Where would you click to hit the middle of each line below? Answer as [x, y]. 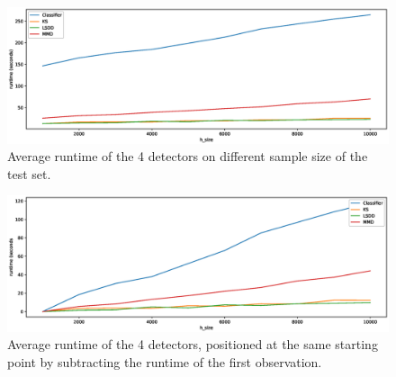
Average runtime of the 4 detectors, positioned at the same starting [193, 344]
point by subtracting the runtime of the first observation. [165, 362]
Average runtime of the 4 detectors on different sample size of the [188, 156]
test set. [29, 173]
